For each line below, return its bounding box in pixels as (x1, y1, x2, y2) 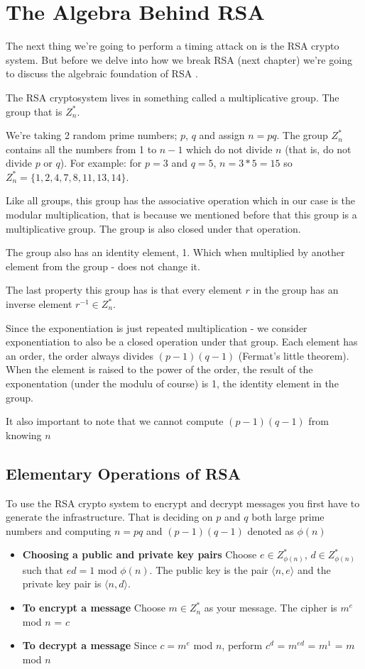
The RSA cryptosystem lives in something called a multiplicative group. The (6, 89, 339, 104)
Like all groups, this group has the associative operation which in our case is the (6, 193, 356, 208)
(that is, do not (285, 141, 352, 156)
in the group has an (253, 282, 339, 297)
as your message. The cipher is (204, 600, 337, 615)
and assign (199, 128, 245, 143)
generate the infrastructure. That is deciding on (6, 509, 213, 524)
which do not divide (186, 141, 273, 156)
